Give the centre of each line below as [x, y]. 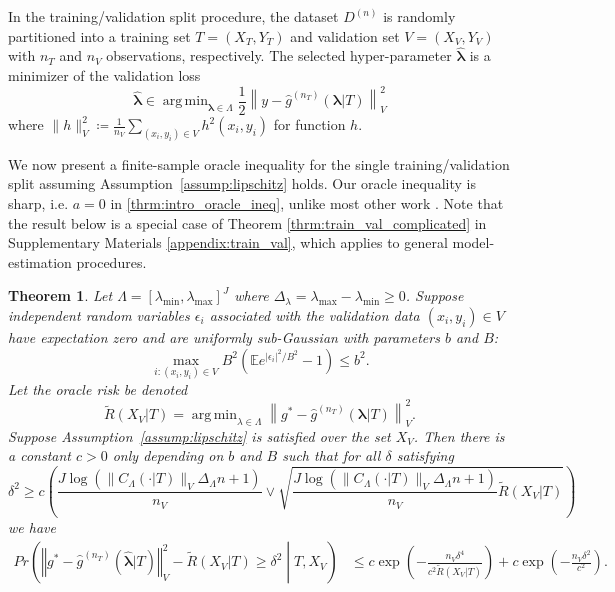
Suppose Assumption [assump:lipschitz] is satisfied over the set [199, 435]
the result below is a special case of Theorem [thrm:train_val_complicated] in [247, 222]
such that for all [331, 455]
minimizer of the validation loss [104, 75]
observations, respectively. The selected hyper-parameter [279, 55]
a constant [39, 455]
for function [309, 124]
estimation [40, 261]
